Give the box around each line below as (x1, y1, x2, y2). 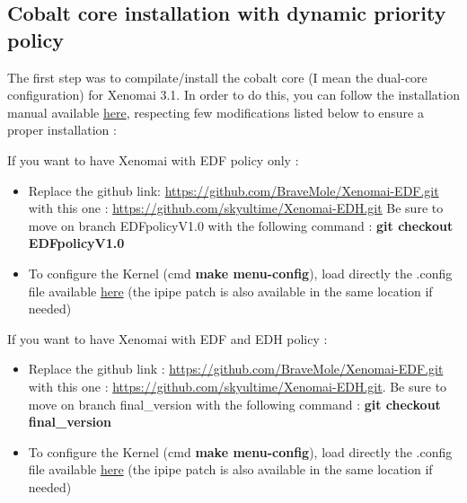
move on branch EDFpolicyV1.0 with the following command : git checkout (28, 216, 454, 234)
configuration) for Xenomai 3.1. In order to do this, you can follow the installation (7, 85, 460, 104)
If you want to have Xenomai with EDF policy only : (7, 150, 299, 169)
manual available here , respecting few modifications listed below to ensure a (7, 102, 424, 121)
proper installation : (7, 120, 117, 139)
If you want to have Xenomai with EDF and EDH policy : (7, 329, 328, 348)
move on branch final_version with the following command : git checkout (28, 394, 441, 413)
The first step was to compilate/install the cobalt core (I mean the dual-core (7, 67, 427, 86)
